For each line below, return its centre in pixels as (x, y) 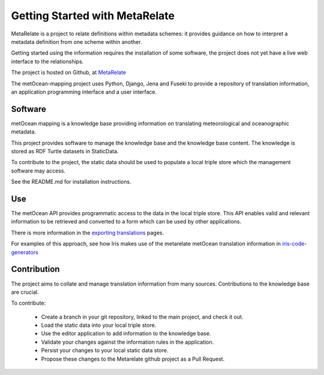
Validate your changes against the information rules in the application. (127, 342)
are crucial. (25, 292)
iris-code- (295, 244)
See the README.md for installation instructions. (71, 182)
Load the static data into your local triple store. (99, 325)
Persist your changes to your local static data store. (105, 350)
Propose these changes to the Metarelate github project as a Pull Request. (133, 359)
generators (25, 252)
